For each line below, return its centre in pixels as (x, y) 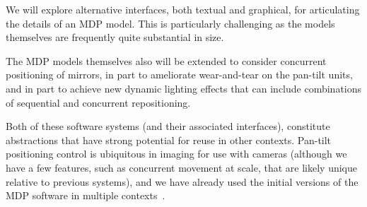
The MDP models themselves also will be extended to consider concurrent (166, 60)
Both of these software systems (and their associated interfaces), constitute (168, 126)
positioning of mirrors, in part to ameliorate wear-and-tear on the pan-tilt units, (179, 75)
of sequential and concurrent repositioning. (98, 102)
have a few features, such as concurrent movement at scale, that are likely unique (182, 167)
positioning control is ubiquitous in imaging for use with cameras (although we (176, 154)
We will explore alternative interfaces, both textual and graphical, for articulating (183, 9)
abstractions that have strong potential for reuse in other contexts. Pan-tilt (169, 140)
